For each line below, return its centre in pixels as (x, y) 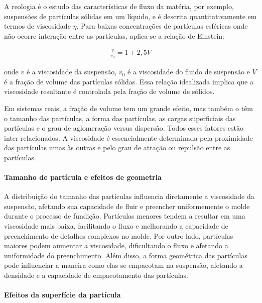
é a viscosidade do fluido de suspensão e (188, 72)
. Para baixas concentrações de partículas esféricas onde (162, 26)
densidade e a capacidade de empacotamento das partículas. (96, 275)
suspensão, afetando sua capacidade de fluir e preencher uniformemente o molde (127, 206)
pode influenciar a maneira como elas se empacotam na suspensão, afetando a (123, 265)
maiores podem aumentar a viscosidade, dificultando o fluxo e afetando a (116, 245)
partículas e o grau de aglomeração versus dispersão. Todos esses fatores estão (124, 128)
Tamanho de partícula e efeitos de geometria (83, 177)
